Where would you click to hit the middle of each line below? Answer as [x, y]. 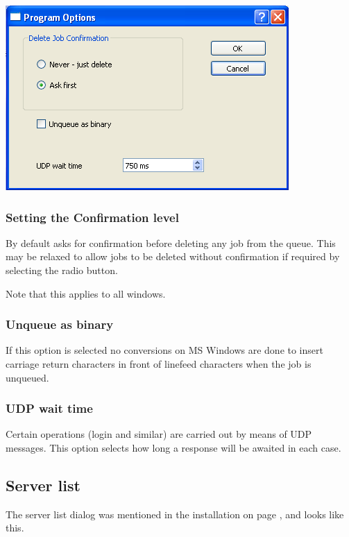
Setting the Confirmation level [92, 217]
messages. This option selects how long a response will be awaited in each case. [173, 447]
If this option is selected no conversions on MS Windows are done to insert [164, 350]
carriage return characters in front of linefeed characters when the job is [159, 364]
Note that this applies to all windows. [86, 293]
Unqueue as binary [60, 324]
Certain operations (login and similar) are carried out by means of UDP [159, 434]
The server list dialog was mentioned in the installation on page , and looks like [175, 514]
